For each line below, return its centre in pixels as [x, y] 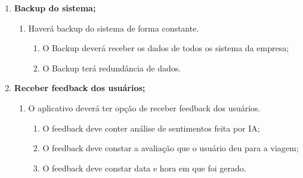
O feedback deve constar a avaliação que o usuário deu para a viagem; [171, 148]
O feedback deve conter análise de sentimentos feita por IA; [151, 128]
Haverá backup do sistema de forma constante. [114, 28]
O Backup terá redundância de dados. [112, 68]
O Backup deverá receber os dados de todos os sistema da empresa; [166, 48]
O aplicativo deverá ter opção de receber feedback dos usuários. [144, 107]
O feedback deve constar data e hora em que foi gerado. [144, 168]
